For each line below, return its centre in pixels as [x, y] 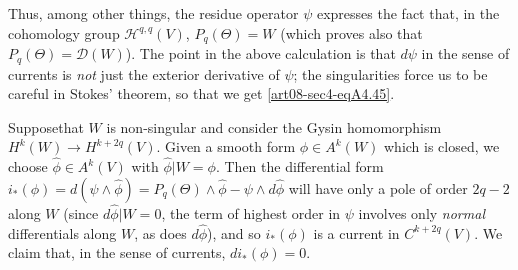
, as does [160, 232]
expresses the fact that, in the [408, 13]
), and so [234, 232]
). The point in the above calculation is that [260, 53]
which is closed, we [441, 146]
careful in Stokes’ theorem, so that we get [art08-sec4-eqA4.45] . [201, 93]
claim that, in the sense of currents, [117, 252]
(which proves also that [351, 32]
